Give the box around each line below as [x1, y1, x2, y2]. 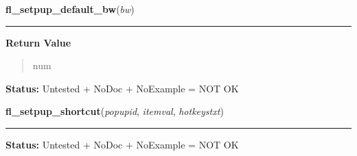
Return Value [5, 35, 71, 49]
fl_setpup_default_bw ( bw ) [5, 2, 135, 16]
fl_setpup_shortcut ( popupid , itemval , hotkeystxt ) [5, 104, 224, 118]
